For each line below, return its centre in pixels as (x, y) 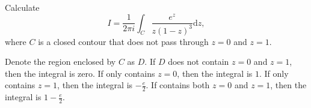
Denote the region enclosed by (60, 61)
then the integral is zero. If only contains (80, 73)
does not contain (199, 61)
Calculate (22, 7)
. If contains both (178, 85)
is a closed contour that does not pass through (123, 41)
